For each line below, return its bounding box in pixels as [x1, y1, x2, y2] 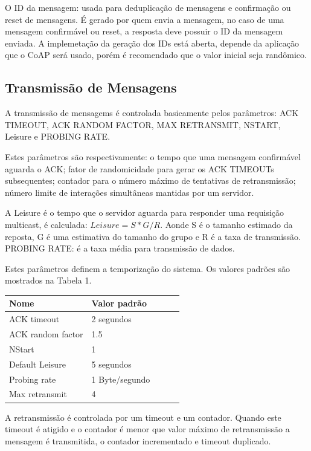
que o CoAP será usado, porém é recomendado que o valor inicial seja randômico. [5, 48, 307, 61]
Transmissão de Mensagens [5, 78, 177, 97]
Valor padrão [91, 297, 147, 310]
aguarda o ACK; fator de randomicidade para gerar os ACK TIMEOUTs [5, 162, 274, 175]
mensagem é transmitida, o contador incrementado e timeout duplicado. [5, 434, 271, 447]
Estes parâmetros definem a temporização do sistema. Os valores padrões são [5, 262, 290, 274]
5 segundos [91, 357, 132, 370]
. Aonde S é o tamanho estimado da [160, 218, 293, 230]
